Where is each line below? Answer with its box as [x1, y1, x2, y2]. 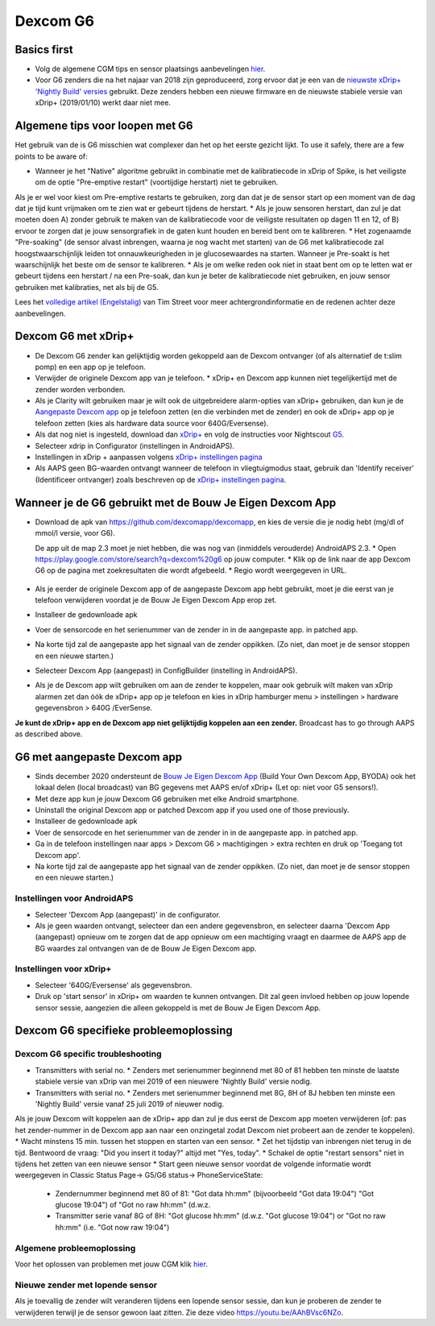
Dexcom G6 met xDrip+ [14, 329, 135, 343]
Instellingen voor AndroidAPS [14, 893, 134, 904]
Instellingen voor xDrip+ [14, 963, 112, 975]
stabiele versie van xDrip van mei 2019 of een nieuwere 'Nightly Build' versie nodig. [35, 1076, 313, 1087]
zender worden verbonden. [35, 384, 126, 394]
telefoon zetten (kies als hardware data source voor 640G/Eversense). [35, 418, 269, 428]
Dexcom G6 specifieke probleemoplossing [14, 1024, 233, 1038]
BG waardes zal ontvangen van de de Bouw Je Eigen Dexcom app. [35, 943, 257, 953]
